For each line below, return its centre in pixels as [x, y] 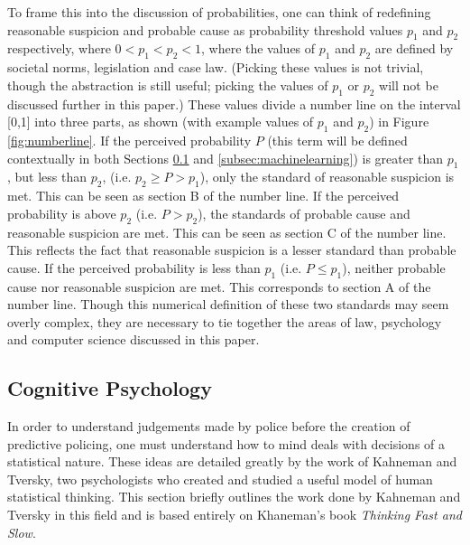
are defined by [414, 48]
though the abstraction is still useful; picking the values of [168, 85]
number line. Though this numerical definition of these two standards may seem [228, 304]
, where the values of [258, 48]
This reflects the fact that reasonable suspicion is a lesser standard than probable [232, 250]
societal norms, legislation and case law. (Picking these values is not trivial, [216, 67]
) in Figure [399, 122]
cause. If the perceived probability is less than [134, 267]
